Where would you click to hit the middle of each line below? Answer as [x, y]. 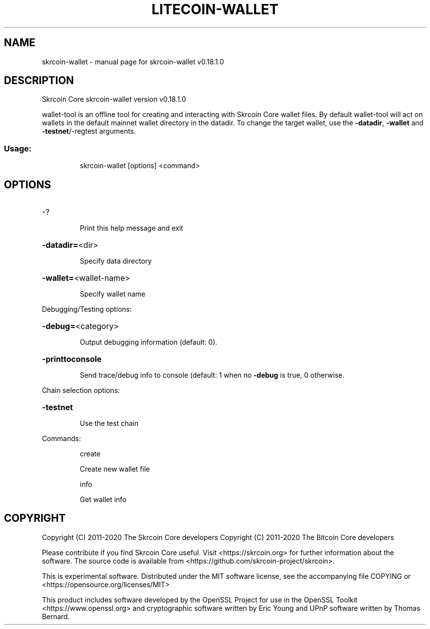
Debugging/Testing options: [87, 309]
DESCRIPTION [39, 81]
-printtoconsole [72, 359]
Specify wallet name [113, 294]
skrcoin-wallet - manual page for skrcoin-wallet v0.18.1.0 [133, 61]
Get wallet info [103, 500]
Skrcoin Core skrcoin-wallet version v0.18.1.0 [114, 99]
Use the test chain [109, 423]
